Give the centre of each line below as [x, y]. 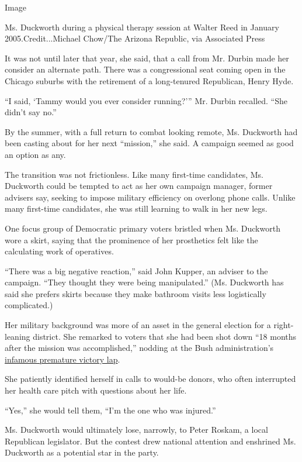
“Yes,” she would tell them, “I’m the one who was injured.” [110, 410]
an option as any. [35, 154]
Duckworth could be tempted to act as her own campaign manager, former [139, 186]
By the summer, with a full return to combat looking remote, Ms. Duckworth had [151, 131]
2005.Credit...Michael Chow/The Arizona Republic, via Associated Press [135, 38]
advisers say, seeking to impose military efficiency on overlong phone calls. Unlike [150, 197]
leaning [18, 336]
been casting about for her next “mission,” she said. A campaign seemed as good [149, 143]
